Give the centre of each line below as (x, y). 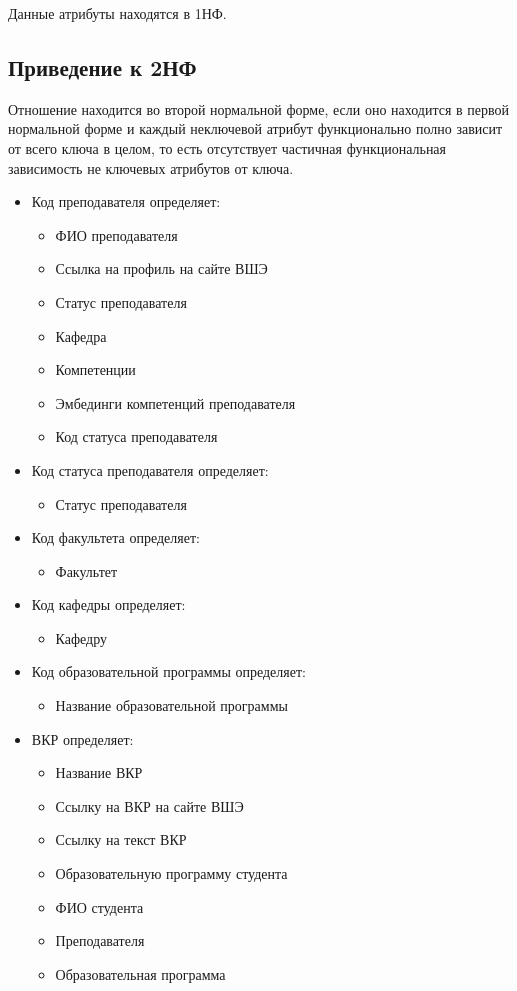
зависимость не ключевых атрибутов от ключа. (151, 167)
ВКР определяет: (82, 738)
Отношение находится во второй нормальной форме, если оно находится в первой (259, 108)
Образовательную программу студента (171, 873)
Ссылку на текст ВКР (121, 839)
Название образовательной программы (171, 705)
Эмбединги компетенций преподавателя (175, 402)
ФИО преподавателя (116, 234)
